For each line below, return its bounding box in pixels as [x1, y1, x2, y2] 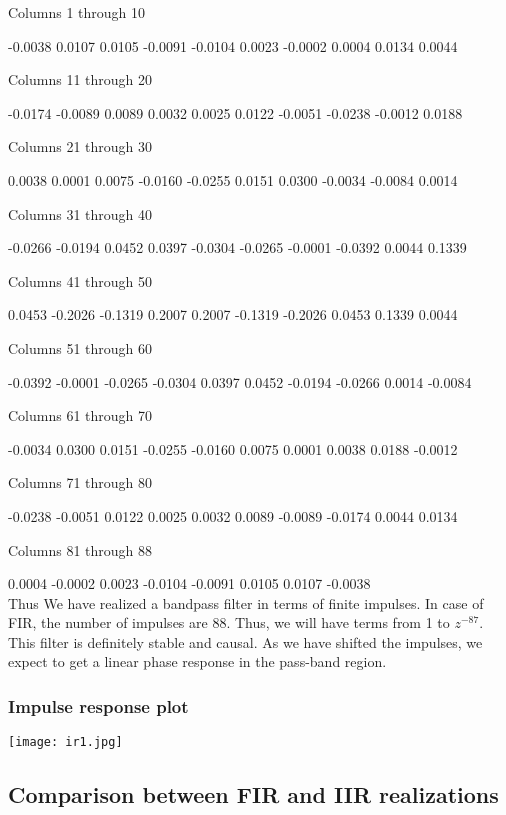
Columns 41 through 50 [8, 270, 153, 291]
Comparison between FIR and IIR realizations [8, 779, 499, 810]
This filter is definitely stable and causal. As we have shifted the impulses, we [8, 631, 483, 652]
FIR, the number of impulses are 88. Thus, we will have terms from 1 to [8, 612, 450, 633]
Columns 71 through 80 [8, 472, 153, 493]
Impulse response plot [8, 693, 189, 718]
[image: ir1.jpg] [8, 735, 123, 750]
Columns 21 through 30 [8, 136, 153, 157]
